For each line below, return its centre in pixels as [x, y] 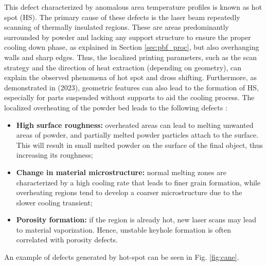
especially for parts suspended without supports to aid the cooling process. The [129, 97]
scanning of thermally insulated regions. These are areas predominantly [117, 27]
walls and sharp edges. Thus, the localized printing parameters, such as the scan [131, 57]
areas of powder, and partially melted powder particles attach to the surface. [137, 135]
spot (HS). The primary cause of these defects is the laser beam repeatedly [122, 17]
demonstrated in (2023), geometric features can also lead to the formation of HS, [132, 87]
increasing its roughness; [55, 155]
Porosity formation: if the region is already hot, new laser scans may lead [136, 220]
